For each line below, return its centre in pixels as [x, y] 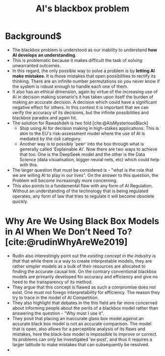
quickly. [20, 201]
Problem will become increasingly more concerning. [65, 180]
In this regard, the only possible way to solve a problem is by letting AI [83, 71]
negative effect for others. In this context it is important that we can [80, 107]
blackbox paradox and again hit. [45, 118]
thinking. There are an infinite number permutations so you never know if [86, 81]
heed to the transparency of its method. [52, 282]
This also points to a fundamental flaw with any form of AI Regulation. [82, 185]
